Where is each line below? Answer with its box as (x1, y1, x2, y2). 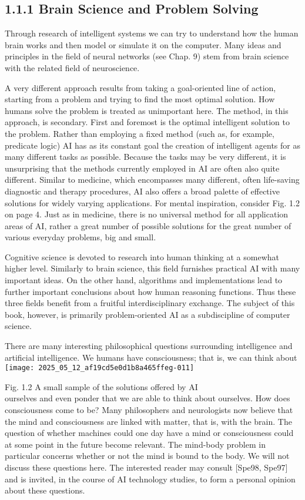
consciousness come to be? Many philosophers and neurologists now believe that (5, 404, 293, 416)
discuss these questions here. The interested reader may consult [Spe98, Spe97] (5, 461, 288, 474)
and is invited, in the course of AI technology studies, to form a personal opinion (5, 472, 296, 485)
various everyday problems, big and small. (5, 231, 156, 243)
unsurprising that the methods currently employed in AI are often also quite (5, 162, 280, 174)
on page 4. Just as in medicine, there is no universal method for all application (5, 208, 289, 220)
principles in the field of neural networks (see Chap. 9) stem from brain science (5, 50, 289, 62)
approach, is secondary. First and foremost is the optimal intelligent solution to (5, 116, 290, 128)
